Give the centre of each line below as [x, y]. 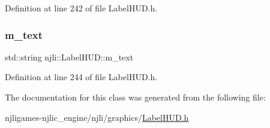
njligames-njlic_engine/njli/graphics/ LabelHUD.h [97, 117]
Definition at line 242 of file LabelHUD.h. [81, 8]
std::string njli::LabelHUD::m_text [69, 57]
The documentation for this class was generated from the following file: [135, 97]
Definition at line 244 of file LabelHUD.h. [81, 77]
